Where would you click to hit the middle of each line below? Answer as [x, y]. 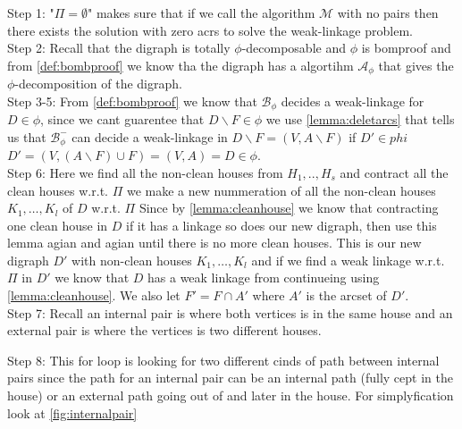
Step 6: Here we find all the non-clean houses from [145, 172]
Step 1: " [31, 13]
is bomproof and [406, 48]
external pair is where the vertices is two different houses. [164, 330]
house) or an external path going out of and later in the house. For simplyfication [231, 395]
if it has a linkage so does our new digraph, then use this [281, 225]
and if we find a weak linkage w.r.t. [348, 260]
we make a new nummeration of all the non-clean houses [281, 190]
